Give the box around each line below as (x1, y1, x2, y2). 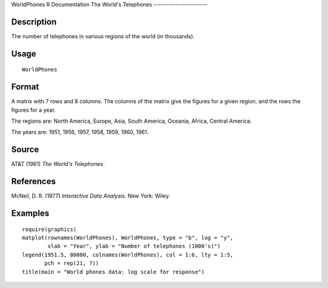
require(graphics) (22, 225, 77, 233)
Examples (11, 208, 50, 219)
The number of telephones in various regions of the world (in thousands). (11, 32, 195, 39)
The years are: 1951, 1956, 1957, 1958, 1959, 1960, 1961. (11, 128, 149, 136)
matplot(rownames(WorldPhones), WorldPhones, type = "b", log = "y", (22, 235, 234, 241)
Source (11, 145, 39, 155)
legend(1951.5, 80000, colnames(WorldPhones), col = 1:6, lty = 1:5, (22, 251, 234, 258)
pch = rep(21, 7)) (44, 260, 100, 267)
